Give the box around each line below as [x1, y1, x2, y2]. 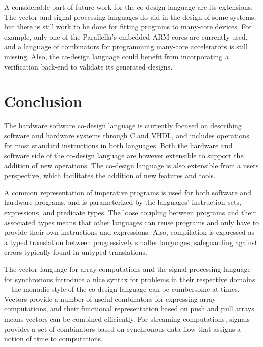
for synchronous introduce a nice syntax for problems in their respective [4, 273, 228, 284]
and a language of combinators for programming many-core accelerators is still [4, 41, 248, 52]
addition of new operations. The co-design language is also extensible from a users [4, 160, 259, 170]
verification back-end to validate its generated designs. [4, 61, 173, 72]
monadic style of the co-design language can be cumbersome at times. [23, 284, 240, 294]
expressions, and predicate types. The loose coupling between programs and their [4, 207, 256, 218]
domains [229, 273, 255, 284]
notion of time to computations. [4, 333, 103, 344]
